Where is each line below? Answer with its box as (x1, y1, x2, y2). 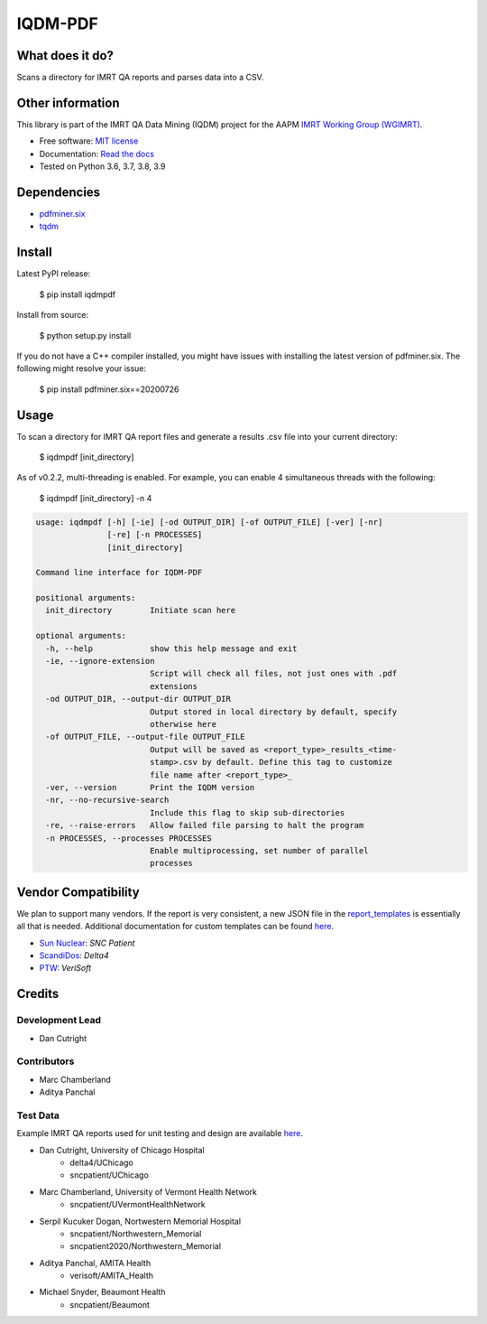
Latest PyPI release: (16, 268, 91, 279)
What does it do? (16, 48, 115, 63)
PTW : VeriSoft (39, 963, 92, 974)
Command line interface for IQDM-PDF (35, 567, 203, 578)
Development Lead (16, 1014, 101, 1027)
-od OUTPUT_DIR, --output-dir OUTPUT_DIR (45, 694, 232, 704)
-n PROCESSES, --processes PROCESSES (45, 833, 212, 844)
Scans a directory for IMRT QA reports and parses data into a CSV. (16, 72, 264, 83)
